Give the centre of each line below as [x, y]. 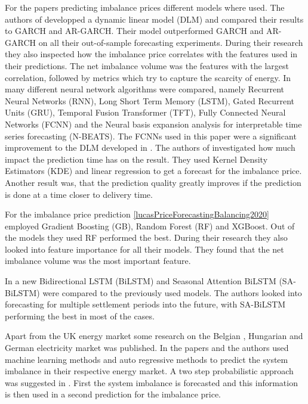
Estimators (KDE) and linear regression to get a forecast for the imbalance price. [153, 171]
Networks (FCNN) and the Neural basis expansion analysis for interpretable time [153, 124]
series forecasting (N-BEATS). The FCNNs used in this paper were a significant [151, 136]
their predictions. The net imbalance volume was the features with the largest [147, 65]
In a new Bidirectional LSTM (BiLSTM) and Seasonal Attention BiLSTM [141, 281]
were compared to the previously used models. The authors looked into [172, 292]
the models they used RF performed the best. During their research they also [146, 237]
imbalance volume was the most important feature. [98, 261]
